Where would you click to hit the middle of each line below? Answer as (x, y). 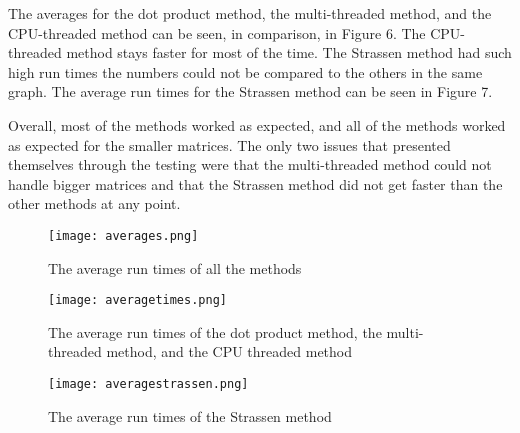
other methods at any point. (94, 203)
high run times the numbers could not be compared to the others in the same (245, 71)
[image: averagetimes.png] (137, 300)
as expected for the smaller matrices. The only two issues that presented (229, 144)
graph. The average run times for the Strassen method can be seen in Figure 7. (250, 91)
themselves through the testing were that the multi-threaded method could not (250, 164)
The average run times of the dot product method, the (215, 331)
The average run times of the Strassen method (190, 415)
